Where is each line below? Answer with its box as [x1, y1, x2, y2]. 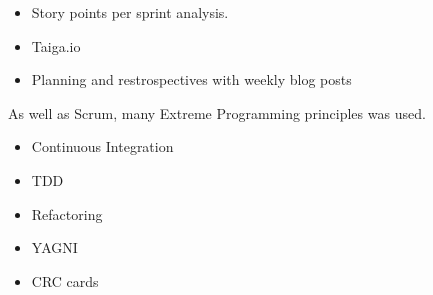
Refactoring [31, 203, 103, 224]
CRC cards [31, 270, 99, 291]
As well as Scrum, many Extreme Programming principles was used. [8, 102, 426, 123]
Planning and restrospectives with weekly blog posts [31, 69, 352, 90]
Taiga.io [31, 35, 81, 56]
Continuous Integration [31, 136, 174, 157]
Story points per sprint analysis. [31, 2, 229, 22]
